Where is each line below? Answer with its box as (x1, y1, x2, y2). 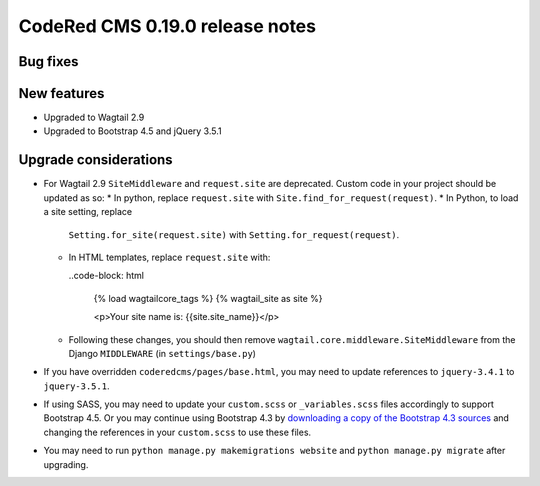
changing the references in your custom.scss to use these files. (43, 426, 312, 438)
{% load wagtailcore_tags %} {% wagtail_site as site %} (93, 292, 323, 304)
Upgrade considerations (18, 151, 174, 169)
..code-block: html (68, 270, 145, 282)
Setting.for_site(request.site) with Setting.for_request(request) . (68, 228, 400, 240)
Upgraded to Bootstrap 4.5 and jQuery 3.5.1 (43, 125, 222, 137)
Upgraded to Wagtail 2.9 (43, 111, 145, 124)
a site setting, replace (43, 206, 133, 218)
